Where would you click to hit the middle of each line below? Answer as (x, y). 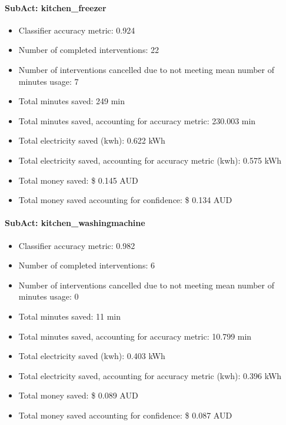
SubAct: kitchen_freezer (56, 7)
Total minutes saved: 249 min (71, 101)
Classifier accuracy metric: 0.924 (77, 30)
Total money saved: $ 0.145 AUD (78, 180)
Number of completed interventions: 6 (87, 265)
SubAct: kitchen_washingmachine (75, 223)
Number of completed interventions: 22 (89, 50)
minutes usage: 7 (49, 81)
